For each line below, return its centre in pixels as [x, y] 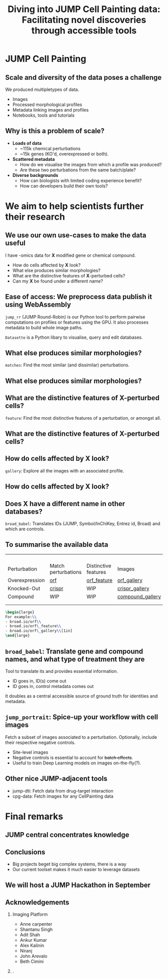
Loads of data [27, 143]
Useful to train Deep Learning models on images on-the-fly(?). [77, 763]
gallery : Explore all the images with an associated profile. [65, 470]
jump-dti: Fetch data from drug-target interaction [63, 791]
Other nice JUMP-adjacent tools [56, 779]
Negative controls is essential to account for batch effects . [73, 757]
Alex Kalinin [32, 945]
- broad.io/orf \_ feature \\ [33, 626]
